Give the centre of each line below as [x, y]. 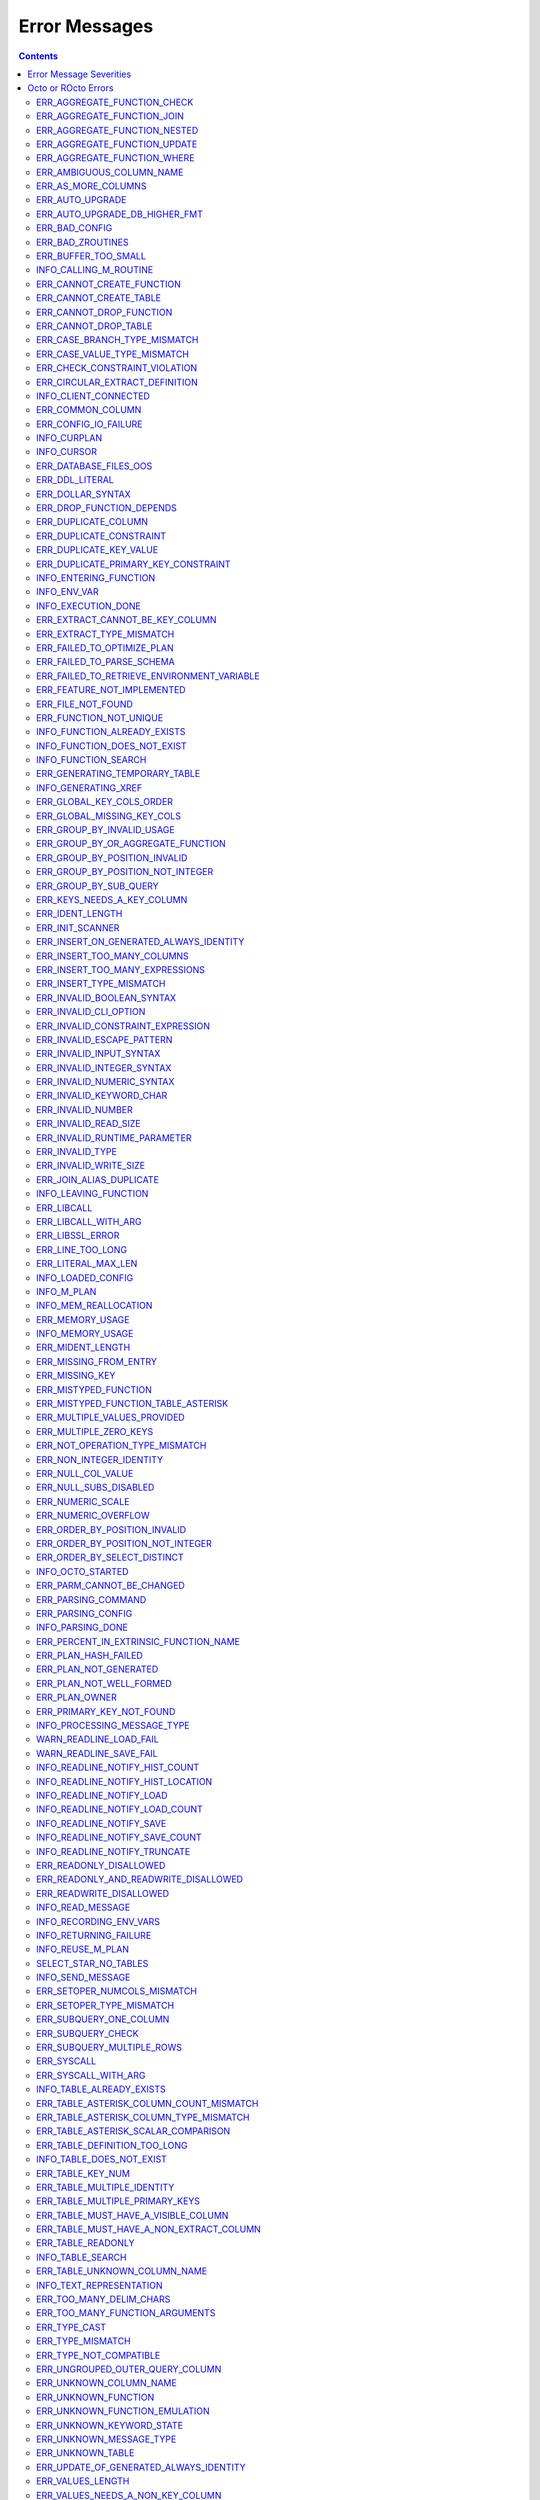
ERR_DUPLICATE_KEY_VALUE [97, 550]
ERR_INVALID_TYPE [76, 1152]
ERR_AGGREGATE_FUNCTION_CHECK [115, 102]
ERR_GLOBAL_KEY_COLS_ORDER [105, 802]
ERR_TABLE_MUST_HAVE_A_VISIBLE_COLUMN [132, 2215]
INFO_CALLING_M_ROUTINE [95, 270]
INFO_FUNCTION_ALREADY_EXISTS [111, 732]
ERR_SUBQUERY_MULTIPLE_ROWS [109, 2047]
